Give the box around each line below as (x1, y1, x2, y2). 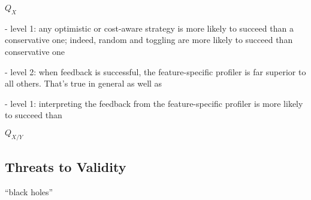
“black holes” (5, 185, 53, 198)
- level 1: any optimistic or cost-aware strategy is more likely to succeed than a (5, 21, 294, 34)
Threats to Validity (5, 158, 126, 176)
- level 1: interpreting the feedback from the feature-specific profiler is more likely (5, 97, 303, 109)
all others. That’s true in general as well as (5, 77, 162, 90)
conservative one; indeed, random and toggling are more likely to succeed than (5, 33, 293, 46)
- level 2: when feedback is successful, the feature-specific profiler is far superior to (5, 65, 306, 78)
